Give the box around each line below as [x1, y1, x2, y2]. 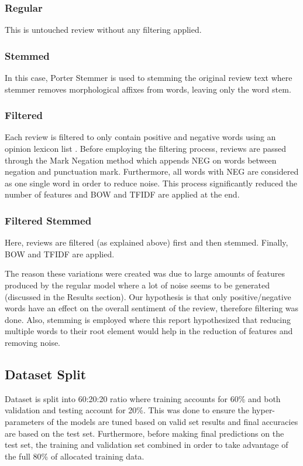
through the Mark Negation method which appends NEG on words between [5, 154, 277, 166]
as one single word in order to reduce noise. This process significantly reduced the [5, 176, 298, 189]
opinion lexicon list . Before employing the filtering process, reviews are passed [5, 142, 287, 155]
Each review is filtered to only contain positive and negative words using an [5, 131, 276, 143]
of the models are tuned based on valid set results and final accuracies [47, 415, 298, 427]
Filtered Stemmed [5, 213, 92, 227]
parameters [5, 415, 44, 427]
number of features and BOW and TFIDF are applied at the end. [5, 188, 240, 200]
